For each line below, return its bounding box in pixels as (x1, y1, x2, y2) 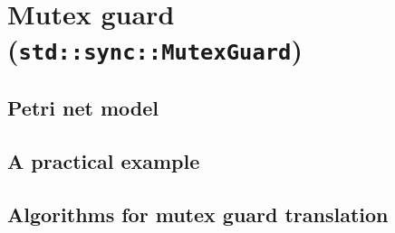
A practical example (7, 146, 200, 174)
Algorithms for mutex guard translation (7, 200, 389, 228)
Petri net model (7, 94, 159, 122)
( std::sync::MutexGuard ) (7, 31, 303, 68)
